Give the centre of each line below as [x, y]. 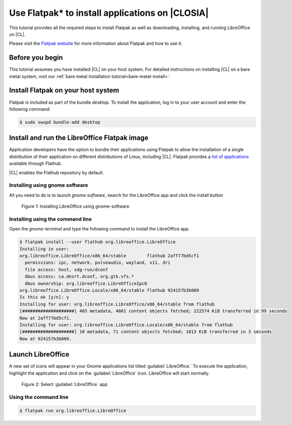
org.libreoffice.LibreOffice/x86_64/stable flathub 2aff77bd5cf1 [109, 256]
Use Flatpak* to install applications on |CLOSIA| [109, 13]
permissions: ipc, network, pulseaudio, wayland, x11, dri [98, 263]
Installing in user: [44, 249]
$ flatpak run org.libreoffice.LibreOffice [73, 410]
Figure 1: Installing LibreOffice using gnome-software [75, 206]
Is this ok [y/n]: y [44, 297]
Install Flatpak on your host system [64, 91]
